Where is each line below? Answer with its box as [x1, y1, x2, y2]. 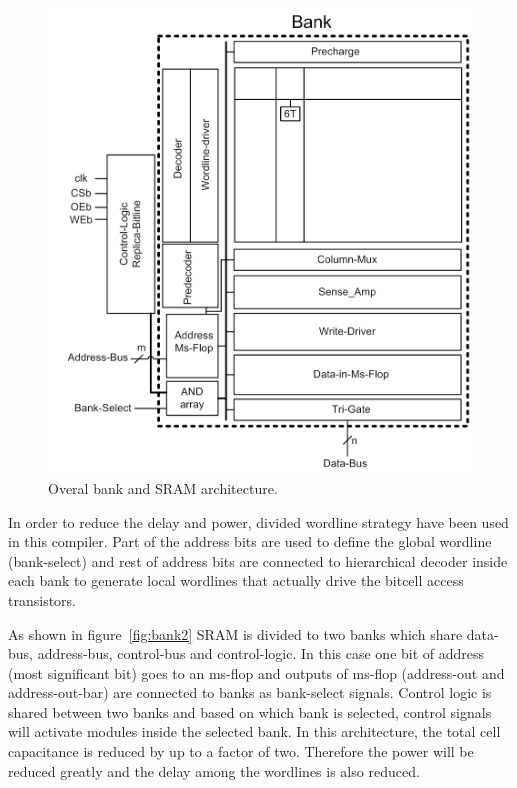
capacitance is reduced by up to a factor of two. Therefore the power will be [8, 741, 474, 762]
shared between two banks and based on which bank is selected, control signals [8, 701, 492, 722]
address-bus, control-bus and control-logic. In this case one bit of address [37, 643, 485, 664]
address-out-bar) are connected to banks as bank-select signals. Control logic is [8, 682, 492, 703]
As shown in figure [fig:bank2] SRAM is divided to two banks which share [8, 623, 463, 644]
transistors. [8, 589, 76, 610]
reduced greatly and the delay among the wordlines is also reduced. [8, 760, 420, 781]
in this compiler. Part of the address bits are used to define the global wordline [8, 531, 492, 552]
